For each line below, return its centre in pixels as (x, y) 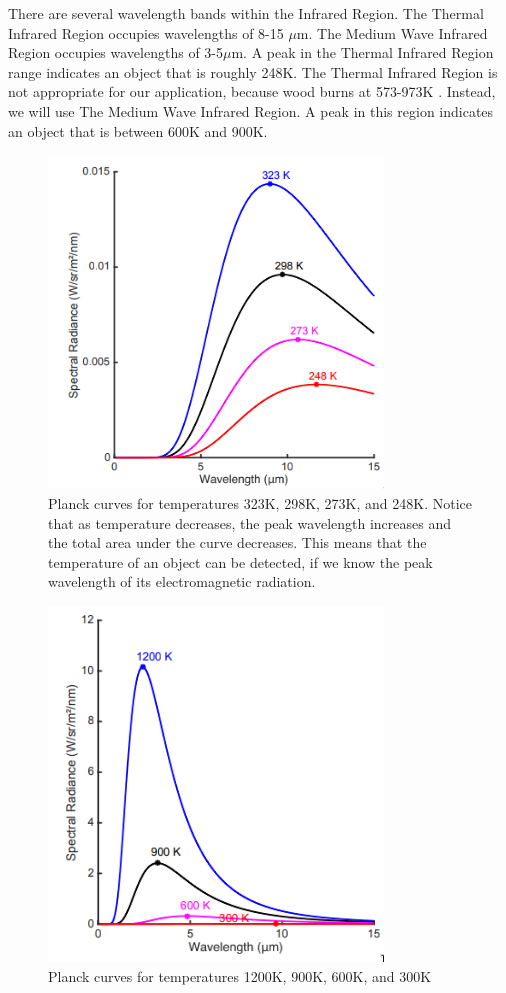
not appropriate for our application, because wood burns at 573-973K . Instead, (252, 91)
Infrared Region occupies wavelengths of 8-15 (146, 32)
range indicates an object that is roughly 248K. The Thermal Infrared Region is (253, 71)
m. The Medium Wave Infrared (392, 32)
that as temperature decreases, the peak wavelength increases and (249, 522)
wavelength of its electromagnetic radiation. (182, 581)
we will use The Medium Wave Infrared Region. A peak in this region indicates (251, 110)
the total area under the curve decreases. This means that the (237, 542)
